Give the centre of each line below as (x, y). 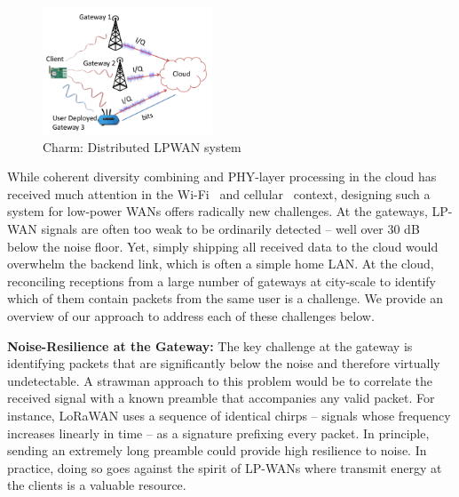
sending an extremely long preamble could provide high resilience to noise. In (217, 450)
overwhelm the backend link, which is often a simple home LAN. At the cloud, (221, 264)
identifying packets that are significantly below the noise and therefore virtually (224, 363)
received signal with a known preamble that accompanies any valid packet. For (221, 398)
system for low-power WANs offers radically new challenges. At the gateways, (218, 211)
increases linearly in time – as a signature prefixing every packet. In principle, (218, 433)
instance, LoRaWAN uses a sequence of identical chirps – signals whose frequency (229, 415)
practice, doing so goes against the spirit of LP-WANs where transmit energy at (225, 467)
